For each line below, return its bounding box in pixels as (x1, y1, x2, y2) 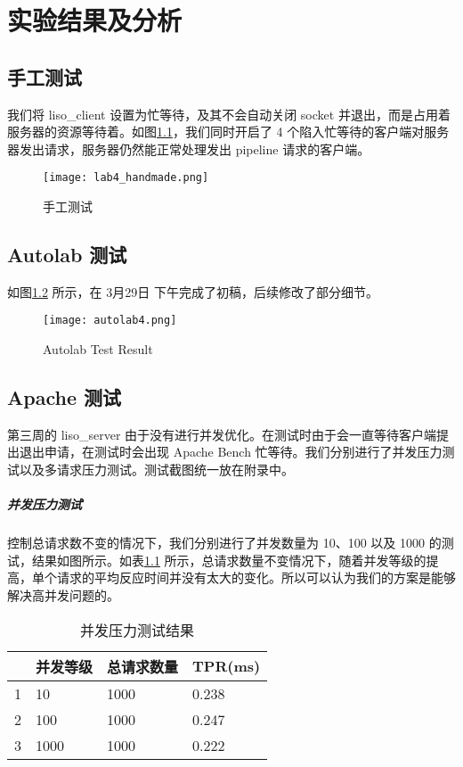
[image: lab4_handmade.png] (43, 171, 209, 185)
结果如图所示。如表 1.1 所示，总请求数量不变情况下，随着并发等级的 (31, 550, 426, 569)
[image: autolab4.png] (43, 314, 177, 327)
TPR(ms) (192, 656, 261, 677)
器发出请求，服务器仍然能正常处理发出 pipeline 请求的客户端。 (7, 139, 370, 158)
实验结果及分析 (7, 2, 183, 38)
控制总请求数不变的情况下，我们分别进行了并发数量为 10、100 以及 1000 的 (7, 533, 442, 552)
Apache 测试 (7, 383, 121, 411)
